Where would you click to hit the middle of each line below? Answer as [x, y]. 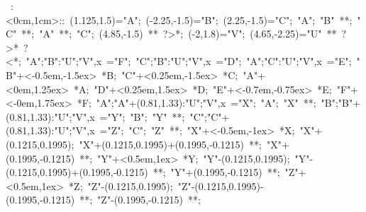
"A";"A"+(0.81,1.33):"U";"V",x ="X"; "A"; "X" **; [206, 103]
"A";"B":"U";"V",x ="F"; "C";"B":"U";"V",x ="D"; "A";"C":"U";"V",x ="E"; [189, 61]
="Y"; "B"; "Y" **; [142, 116]
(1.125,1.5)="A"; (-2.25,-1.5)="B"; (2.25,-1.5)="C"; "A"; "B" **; [211, 19]
